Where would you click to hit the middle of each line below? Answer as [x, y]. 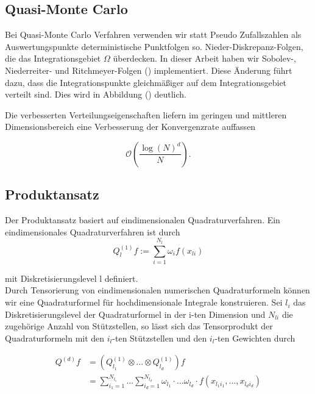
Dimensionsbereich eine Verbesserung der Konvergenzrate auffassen [130, 127]
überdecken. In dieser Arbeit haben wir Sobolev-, [204, 58]
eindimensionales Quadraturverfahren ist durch [93, 231]
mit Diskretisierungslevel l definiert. [72, 278]
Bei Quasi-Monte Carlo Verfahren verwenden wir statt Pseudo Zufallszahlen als [153, 34]
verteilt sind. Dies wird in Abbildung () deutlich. [96, 94]
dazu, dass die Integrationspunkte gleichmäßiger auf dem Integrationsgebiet [146, 82]
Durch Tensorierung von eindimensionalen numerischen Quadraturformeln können [157, 290]
